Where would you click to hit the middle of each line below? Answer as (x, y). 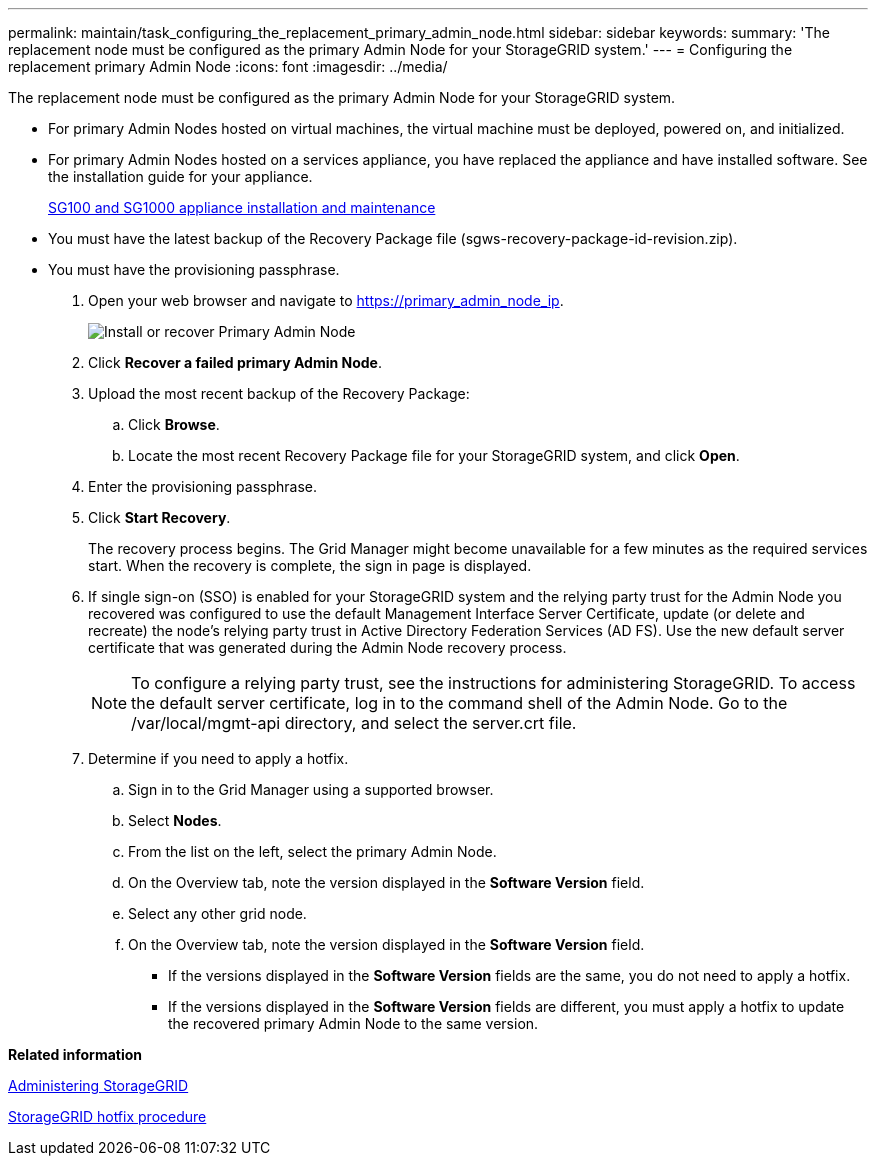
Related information (75, 1054)
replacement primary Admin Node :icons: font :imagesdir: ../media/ (228, 66)
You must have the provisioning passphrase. (194, 269)
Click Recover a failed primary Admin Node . (235, 362)
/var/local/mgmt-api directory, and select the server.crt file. (354, 723)
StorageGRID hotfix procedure (107, 1116)
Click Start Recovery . (159, 517)
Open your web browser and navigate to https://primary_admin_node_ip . (326, 300)
